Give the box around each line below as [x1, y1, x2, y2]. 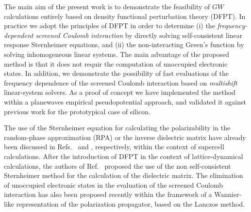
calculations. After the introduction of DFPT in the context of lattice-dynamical [4, 151, 243, 161]
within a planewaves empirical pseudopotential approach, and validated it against [4, 96, 246, 106]
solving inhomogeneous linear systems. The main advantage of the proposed [4, 49, 230, 59]
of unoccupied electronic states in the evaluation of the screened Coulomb [4, 179, 223, 190]
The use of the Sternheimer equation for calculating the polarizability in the [4, 123, 231, 133]
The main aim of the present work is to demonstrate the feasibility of [4, 1, 210, 11]
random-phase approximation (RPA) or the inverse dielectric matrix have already [4, 132, 246, 142]
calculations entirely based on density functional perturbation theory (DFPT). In [4, 11, 246, 21]
